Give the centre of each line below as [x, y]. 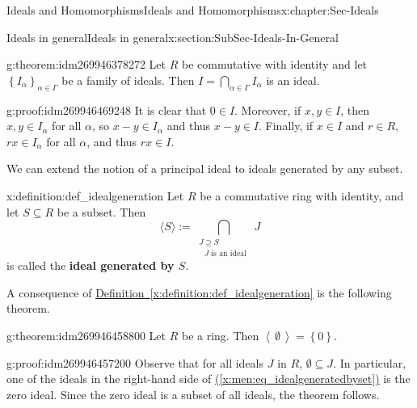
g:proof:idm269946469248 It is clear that [107, 109]
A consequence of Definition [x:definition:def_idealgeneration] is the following [199, 292]
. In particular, [370, 362]
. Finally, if [286, 126]
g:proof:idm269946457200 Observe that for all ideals [135, 362]
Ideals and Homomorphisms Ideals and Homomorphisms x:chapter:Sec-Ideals [193, 10]
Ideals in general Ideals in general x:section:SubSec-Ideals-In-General [173, 37]
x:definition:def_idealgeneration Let [95, 195]
